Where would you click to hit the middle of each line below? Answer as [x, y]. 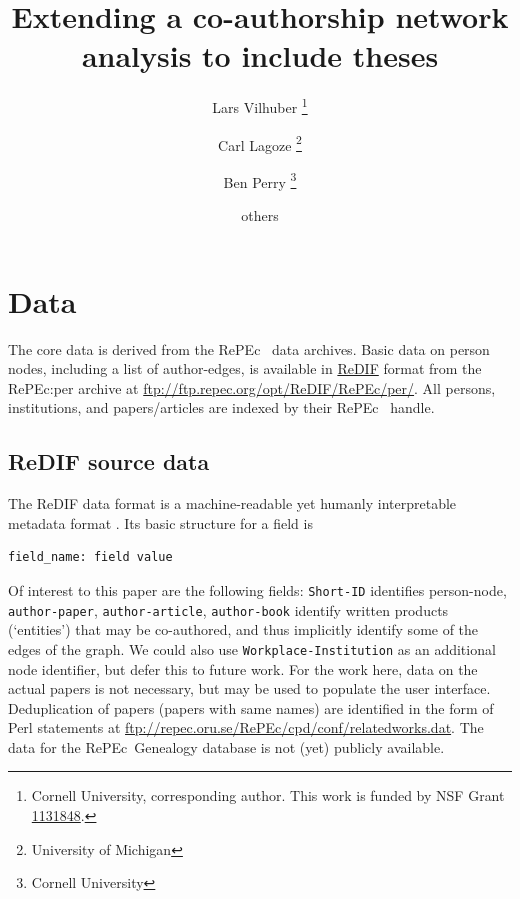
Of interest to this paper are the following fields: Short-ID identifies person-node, [257, 589]
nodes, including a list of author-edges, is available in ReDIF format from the [245, 368]
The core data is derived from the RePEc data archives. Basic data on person [249, 348]
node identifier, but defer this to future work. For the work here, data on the [243, 668]
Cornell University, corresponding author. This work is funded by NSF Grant [268, 795]
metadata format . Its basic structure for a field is [160, 522]
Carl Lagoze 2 [260, 143]
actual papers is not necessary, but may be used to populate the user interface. [249, 688]
